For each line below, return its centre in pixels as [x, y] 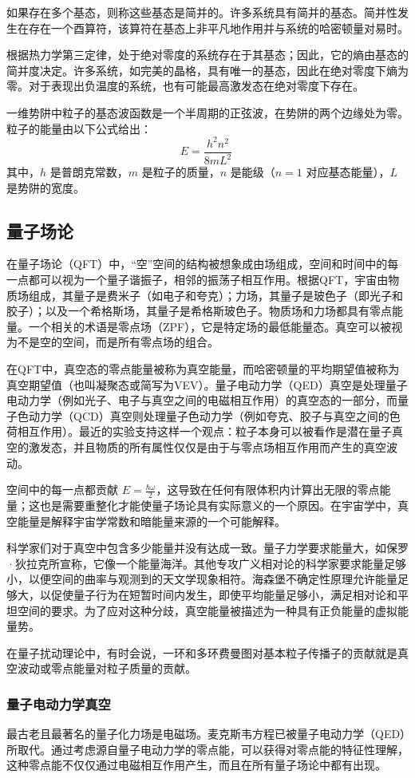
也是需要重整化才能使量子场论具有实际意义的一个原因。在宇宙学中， [218, 505]
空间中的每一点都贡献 [62, 490]
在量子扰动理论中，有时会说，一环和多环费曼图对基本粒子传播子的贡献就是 [202, 652]
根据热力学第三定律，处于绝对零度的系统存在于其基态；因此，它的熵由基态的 [207, 55]
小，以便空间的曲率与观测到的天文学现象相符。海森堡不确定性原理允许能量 [202, 579]
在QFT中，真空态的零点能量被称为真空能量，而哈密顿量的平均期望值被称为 [203, 369]
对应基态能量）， [348, 172]
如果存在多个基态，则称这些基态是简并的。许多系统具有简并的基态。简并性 [202, 12]
